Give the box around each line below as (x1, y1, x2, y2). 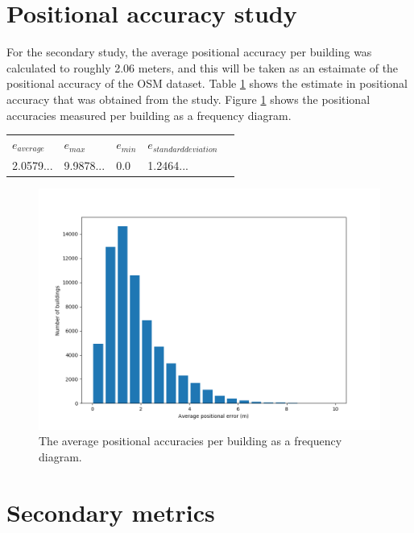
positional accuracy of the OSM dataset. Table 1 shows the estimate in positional (6, 75, 408, 92)
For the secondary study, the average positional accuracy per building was (6, 43, 372, 60)
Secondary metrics (6, 495, 215, 528)
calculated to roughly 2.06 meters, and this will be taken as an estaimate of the (6, 59, 399, 76)
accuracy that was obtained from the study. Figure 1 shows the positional (6, 90, 371, 107)
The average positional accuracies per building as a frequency (39, 432, 342, 449)
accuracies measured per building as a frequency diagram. (6, 106, 292, 123)
